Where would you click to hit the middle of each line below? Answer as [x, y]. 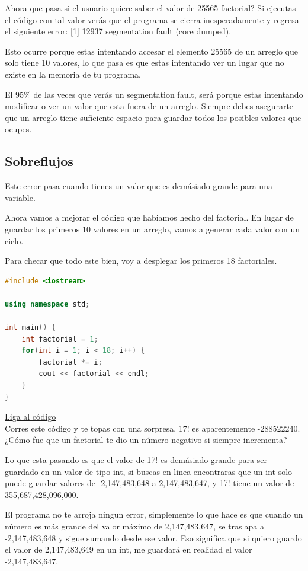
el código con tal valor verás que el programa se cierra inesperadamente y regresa [152, 19]
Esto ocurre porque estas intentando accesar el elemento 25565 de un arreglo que [151, 51]
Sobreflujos [39, 161]
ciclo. [14, 240]
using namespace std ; [47, 304]
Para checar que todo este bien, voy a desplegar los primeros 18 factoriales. [141, 261]
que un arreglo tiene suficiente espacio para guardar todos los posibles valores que [153, 117]
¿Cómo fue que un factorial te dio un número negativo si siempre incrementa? [146, 440]
